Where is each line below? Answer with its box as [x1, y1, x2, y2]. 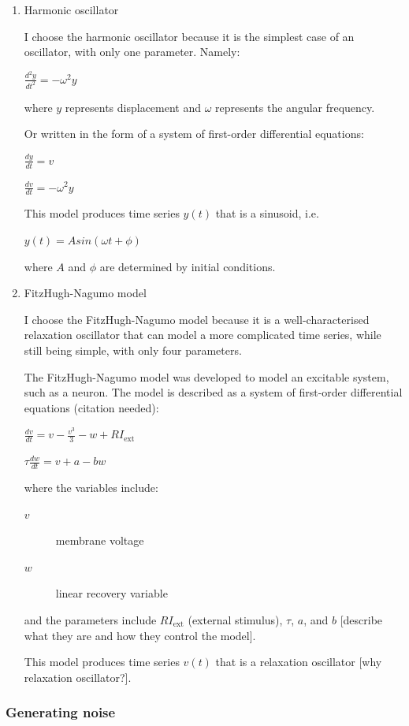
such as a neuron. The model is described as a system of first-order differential [24, 384, 403, 400]
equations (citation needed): [24, 399, 159, 415]
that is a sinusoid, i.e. [215, 205, 319, 222]
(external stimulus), [188, 611, 283, 627]
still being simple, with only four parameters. [24, 341, 242, 358]
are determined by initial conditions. [99, 258, 276, 274]
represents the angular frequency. [215, 99, 375, 115]
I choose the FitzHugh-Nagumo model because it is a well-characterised [24, 311, 370, 327]
